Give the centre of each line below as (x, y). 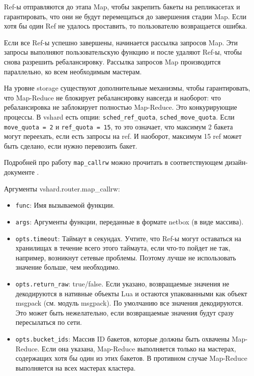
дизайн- (237, 162)
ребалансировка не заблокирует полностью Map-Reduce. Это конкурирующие (121, 107)
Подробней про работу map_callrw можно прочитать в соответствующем (113, 162)
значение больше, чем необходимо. (68, 267)
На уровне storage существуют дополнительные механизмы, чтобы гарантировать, (127, 88)
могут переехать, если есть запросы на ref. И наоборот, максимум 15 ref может (123, 136)
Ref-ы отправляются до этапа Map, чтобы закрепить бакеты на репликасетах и (122, 6)
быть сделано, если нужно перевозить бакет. (71, 145)
